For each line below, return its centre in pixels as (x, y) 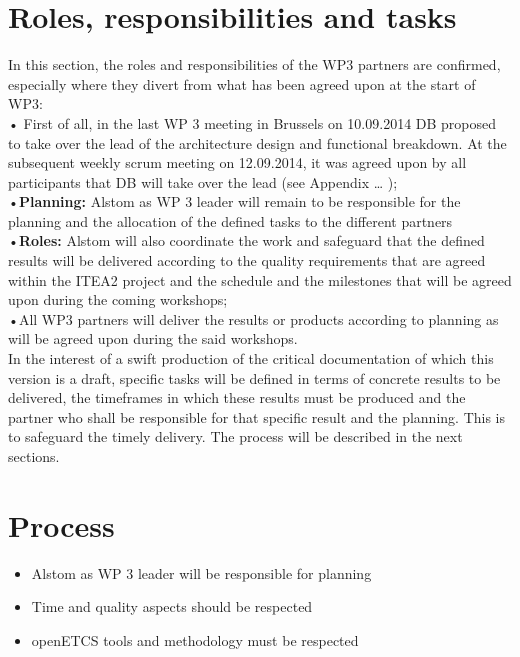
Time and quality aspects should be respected (172, 606)
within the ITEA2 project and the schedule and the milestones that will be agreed (260, 279)
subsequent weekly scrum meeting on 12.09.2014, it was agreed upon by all (237, 162)
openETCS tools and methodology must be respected (195, 639)
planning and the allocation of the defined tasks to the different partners (230, 220)
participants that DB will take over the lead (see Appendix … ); (203, 181)
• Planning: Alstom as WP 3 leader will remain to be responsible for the (234, 201)
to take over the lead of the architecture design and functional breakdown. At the (257, 142)
